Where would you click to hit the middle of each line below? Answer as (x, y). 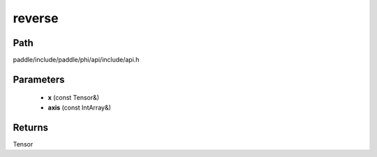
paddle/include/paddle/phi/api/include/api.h (76, 60)
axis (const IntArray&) (80, 107)
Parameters (39, 79)
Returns (31, 127)
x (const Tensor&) (74, 98)
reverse (36, 18)
